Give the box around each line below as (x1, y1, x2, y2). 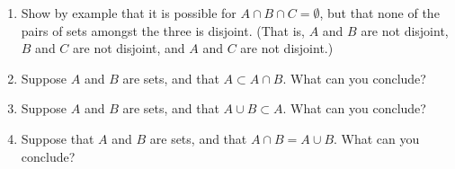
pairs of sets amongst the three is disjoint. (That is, (21, 21, 306, 40)
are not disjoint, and (73, 39, 185, 58)
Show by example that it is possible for (21, 4, 236, 22)
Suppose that (21, 129, 94, 147)
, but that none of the (319, 4, 440, 22)
